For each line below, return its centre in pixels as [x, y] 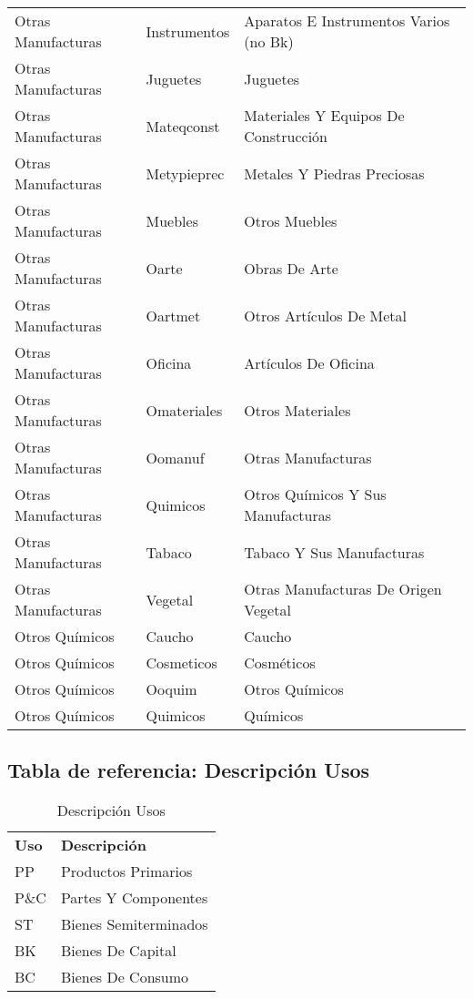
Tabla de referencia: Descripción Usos [189, 770]
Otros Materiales [297, 410]
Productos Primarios [126, 872]
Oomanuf [175, 457]
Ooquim [171, 689]
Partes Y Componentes [134, 898]
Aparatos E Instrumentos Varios [347, 20]
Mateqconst [183, 126]
